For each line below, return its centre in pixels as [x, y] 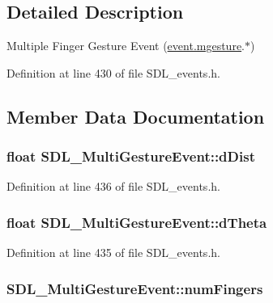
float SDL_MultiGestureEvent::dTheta [137, 222]
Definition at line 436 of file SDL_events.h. [113, 186]
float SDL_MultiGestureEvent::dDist [131, 156]
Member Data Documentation [136, 116]
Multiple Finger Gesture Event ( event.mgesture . [126, 46]
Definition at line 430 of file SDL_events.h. [113, 72]
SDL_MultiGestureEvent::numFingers [135, 288]
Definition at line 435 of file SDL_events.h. [113, 253]
